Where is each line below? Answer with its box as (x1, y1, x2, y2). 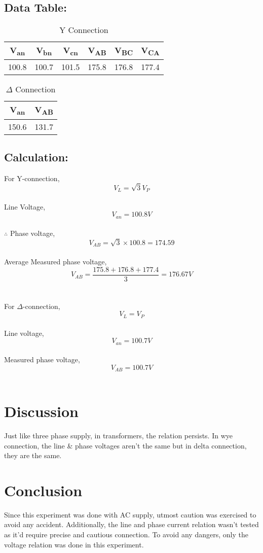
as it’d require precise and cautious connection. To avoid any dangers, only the (4, 529, 248, 539)
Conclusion (4, 479, 83, 500)
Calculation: (4, 149, 68, 164)
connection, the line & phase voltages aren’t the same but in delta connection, (4, 440, 247, 451)
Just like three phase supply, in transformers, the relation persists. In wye (4, 430, 233, 440)
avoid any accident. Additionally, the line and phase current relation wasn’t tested (4, 519, 259, 530)
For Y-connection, (4, 172, 60, 183)
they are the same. (4, 450, 62, 461)
